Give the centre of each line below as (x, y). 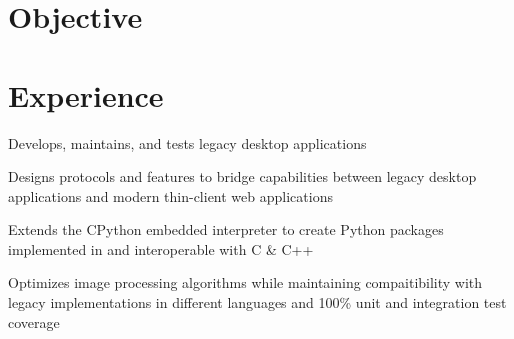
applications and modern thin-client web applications (170, 195)
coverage (34, 321)
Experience (86, 94)
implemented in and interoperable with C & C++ (161, 248)
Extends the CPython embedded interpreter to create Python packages (226, 229)
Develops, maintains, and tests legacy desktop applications (187, 142)
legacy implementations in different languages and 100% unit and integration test (257, 302)
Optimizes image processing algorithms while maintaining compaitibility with (245, 282)
